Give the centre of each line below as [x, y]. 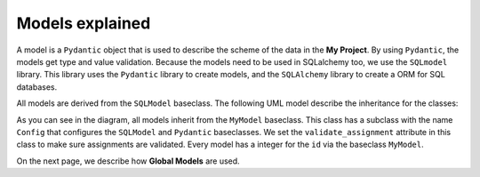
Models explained [84, 23]
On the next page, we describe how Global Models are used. [128, 161]
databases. [37, 87]
